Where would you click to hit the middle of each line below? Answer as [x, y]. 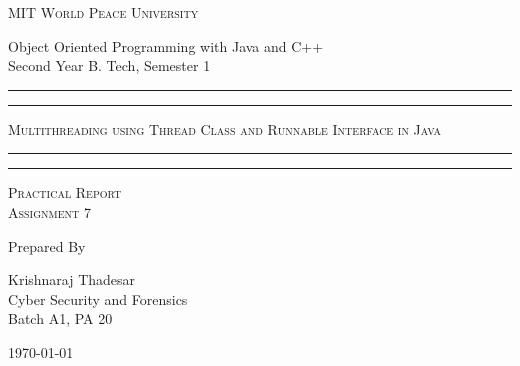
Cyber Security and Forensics [98, 298]
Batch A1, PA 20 [60, 318]
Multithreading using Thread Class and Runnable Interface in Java [225, 128]
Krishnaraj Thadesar [72, 279]
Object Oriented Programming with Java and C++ [166, 45]
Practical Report [65, 192]
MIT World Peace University [103, 12]
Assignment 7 [49, 211]
